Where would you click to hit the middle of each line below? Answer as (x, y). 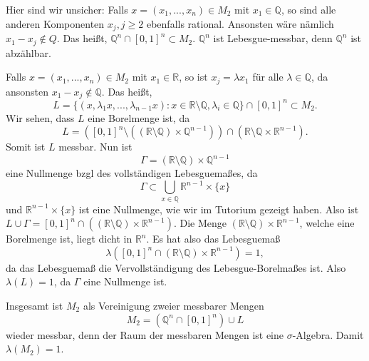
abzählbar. (28, 52)
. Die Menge (200, 223)
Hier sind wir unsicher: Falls (67, 9)
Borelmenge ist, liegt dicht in (69, 239)
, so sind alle (308, 9)
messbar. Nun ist (95, 147)
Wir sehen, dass (40, 117)
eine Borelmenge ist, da (139, 117)
